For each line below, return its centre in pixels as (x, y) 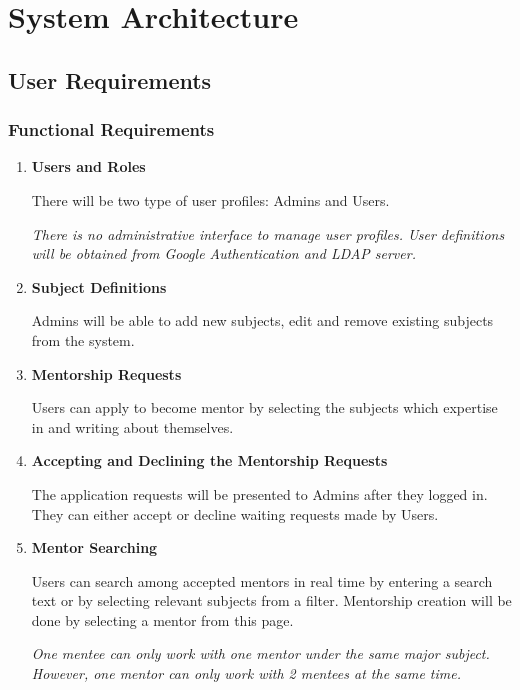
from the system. (83, 339)
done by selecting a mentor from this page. (162, 619)
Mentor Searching (94, 547)
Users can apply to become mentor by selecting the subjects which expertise (264, 407)
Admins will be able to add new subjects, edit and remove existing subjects (262, 320)
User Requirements (110, 79)
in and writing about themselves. (132, 426)
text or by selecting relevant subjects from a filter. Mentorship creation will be (271, 600)
